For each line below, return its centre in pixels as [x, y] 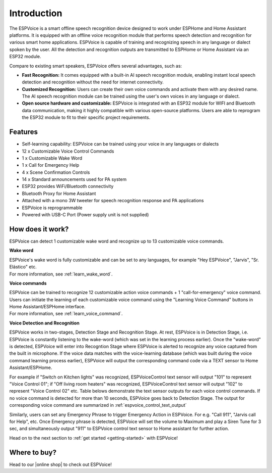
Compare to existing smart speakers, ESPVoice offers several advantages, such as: [96, 66]
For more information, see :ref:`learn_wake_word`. [61, 274]
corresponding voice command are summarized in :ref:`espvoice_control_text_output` [98, 405]
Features [23, 132]
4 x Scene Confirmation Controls [56, 172]
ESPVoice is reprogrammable [52, 208]
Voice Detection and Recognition [45, 323]
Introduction [36, 13]
